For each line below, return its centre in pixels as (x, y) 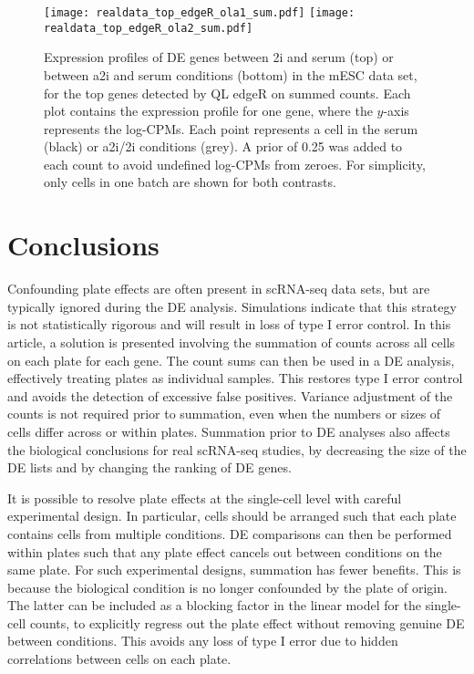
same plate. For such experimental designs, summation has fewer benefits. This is (234, 570)
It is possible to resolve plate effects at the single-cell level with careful (205, 498)
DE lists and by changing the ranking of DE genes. (149, 467)
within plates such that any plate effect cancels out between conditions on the (225, 551)
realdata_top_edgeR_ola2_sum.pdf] (149, 28)
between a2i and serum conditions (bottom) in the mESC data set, (231, 74)
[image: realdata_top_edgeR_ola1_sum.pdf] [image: (200, 13)
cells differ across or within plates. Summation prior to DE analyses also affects (229, 431)
